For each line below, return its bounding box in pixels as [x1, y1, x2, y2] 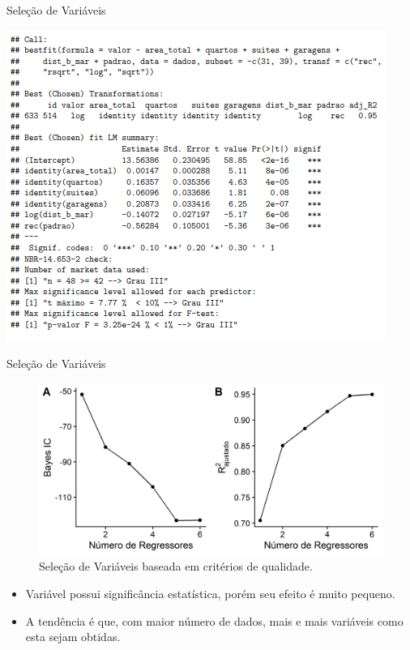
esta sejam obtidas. [25, 628, 121, 645]
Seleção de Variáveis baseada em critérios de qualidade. [39, 558, 313, 575]
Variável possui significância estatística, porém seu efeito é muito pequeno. [25, 584, 395, 601]
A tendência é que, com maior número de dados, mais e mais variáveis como [25, 612, 404, 629]
